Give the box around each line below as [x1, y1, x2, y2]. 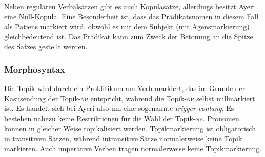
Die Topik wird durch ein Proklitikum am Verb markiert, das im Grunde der [4, 83, 246, 94]
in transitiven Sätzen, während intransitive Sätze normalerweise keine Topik [4, 133, 242, 144]
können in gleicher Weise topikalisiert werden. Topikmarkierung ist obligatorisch [4, 123, 256, 133]
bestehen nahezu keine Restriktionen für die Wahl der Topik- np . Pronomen [4, 113, 239, 123]
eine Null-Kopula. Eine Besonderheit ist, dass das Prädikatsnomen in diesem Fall [4, 11, 259, 21]
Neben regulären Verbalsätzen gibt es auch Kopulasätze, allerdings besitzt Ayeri [4, 1, 255, 11]
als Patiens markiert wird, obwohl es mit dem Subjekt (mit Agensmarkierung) [4, 21, 250, 32]
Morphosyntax [4, 62, 66, 75]
